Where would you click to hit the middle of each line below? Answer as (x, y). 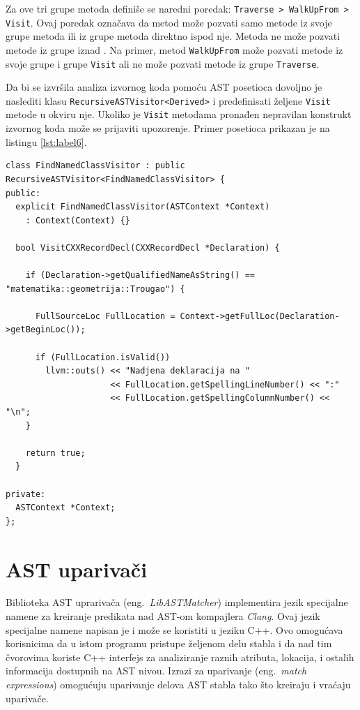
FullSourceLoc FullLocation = (105, 316)
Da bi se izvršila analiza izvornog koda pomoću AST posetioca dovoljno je (164, 87)
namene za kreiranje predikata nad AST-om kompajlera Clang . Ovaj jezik (163, 616)
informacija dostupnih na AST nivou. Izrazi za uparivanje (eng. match (156, 671)
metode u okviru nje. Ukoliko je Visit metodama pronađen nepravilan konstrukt (179, 114)
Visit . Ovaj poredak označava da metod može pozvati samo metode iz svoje (169, 22)
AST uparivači (77, 569)
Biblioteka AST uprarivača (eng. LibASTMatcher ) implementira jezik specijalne (177, 602)
